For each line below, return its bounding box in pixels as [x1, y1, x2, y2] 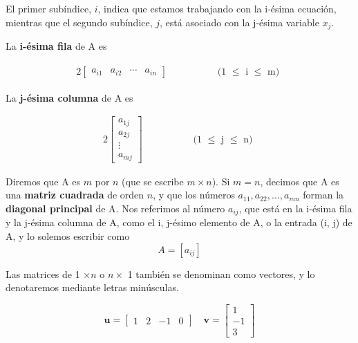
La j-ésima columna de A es [6, 90, 133, 104]
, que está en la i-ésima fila [238, 201, 352, 216]
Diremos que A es [6, 174, 81, 188]
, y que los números [153, 187, 235, 202]
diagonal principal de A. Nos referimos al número [6, 201, 225, 216]
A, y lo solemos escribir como [6, 229, 130, 243]
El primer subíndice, [6, 1, 92, 15]
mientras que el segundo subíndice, [6, 15, 153, 29]
